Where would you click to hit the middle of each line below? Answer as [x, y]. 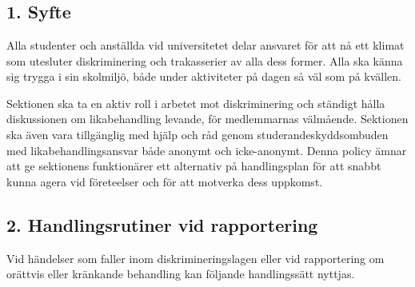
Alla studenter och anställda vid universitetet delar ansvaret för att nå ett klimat [206, 45]
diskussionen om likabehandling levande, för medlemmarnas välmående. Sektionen [207, 119]
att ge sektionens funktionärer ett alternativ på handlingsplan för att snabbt [194, 166]
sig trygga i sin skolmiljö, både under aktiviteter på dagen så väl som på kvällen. [204, 76]
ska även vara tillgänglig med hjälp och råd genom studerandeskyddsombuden [198, 134]
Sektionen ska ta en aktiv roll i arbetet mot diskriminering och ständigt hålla [196, 103]
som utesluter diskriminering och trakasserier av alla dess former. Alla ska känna [205, 60]
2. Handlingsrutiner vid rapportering [162, 224]
